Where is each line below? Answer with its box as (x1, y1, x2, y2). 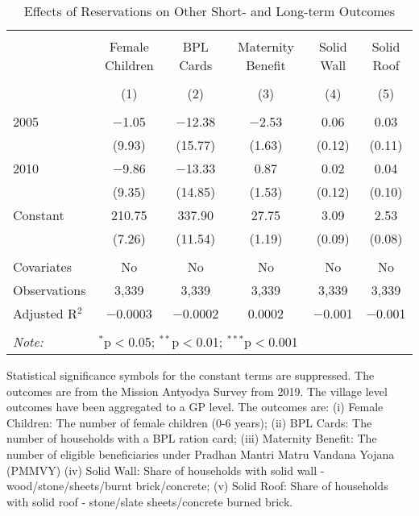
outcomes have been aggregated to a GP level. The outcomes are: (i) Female (6, 398, 384, 415)
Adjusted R (13, 304, 77, 322)
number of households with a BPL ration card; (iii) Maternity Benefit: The (6, 430, 377, 447)
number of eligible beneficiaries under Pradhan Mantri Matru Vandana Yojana (6, 445, 395, 462)
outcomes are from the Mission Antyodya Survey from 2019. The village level (6, 382, 388, 399)
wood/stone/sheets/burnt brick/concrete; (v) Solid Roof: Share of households (6, 477, 388, 494)
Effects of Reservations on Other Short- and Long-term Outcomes (23, 2, 396, 20)
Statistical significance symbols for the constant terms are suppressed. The (6, 367, 375, 383)
